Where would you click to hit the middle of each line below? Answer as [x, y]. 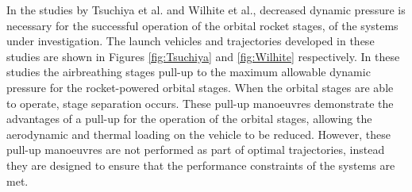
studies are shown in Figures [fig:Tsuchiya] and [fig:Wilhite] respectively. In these [203, 56]
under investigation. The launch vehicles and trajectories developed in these [191, 41]
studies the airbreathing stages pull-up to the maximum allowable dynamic [189, 72]
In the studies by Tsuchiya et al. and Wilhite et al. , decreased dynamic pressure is [206, 10]
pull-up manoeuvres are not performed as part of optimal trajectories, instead [196, 150]
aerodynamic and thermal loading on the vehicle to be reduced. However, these [198, 134]
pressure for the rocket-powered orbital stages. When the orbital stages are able [200, 87]
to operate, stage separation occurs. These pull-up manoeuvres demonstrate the [200, 103]
